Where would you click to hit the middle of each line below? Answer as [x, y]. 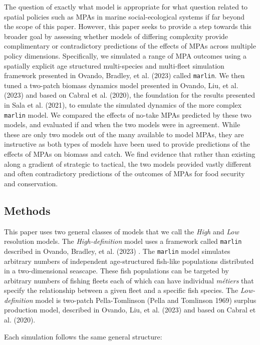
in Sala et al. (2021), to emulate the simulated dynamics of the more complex [123, 105]
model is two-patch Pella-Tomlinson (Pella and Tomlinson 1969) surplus [146, 300]
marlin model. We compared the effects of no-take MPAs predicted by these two [128, 114]
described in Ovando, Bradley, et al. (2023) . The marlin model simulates [117, 251]
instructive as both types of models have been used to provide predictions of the [127, 144]
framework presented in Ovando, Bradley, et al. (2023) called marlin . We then [124, 75]
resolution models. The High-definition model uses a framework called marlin [123, 241]
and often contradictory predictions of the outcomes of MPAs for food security [124, 174]
